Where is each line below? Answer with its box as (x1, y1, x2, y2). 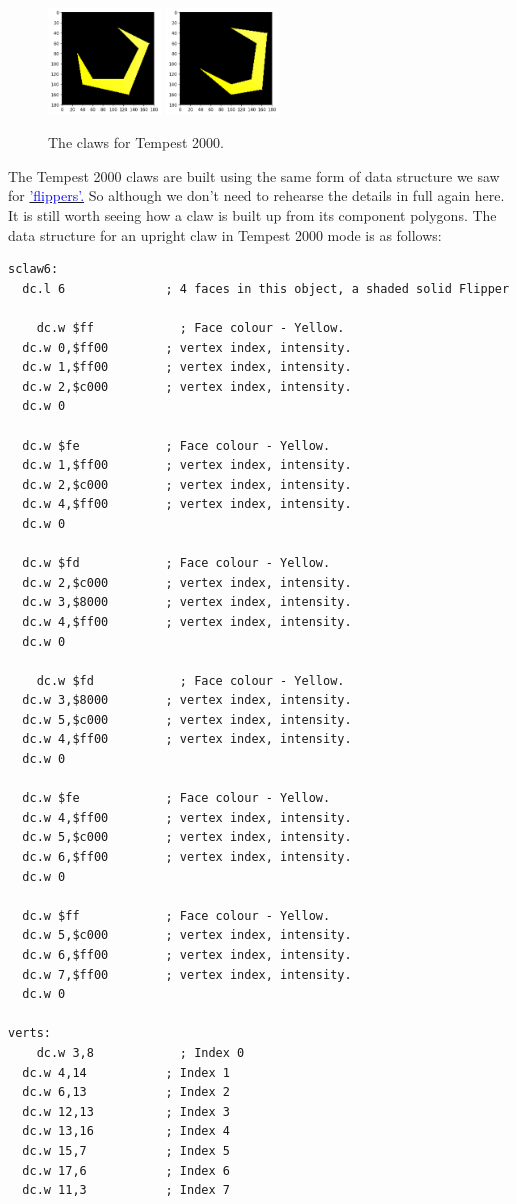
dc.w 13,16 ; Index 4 (22, 1124, 230, 1139)
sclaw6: (8, 262, 59, 277)
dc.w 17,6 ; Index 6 (22, 1163, 230, 1178)
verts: (8, 1026, 51, 1041)
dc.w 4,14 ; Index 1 (22, 1065, 230, 1080)
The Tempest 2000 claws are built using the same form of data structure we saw (8, 165, 500, 186)
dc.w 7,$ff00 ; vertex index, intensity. (22, 967, 352, 982)
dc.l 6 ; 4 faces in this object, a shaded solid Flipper (22, 281, 510, 296)
